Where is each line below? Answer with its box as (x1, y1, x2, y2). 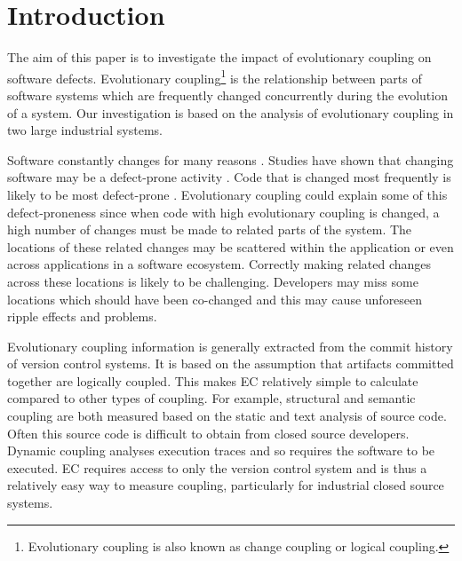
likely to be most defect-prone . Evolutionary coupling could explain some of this (7, 185, 448, 203)
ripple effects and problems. (7, 307, 157, 326)
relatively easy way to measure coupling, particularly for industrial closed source (7, 476, 444, 494)
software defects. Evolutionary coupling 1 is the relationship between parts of (7, 66, 422, 87)
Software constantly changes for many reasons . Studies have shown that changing (7, 150, 454, 169)
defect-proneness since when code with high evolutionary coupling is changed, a (7, 202, 440, 221)
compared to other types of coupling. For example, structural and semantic (7, 389, 416, 407)
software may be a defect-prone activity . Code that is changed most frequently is (7, 168, 451, 186)
